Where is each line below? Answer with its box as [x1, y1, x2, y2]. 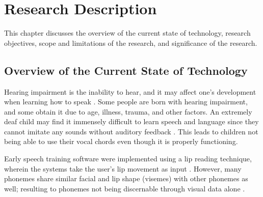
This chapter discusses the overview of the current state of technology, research [4, 27, 251, 38]
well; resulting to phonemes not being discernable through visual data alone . [4, 183, 245, 193]
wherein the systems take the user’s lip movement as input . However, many [4, 163, 242, 174]
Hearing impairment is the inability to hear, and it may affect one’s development [4, 86, 256, 97]
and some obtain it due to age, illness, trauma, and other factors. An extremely [4, 106, 252, 117]
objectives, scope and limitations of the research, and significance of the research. [4, 37, 257, 48]
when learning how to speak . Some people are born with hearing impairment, [4, 96, 248, 107]
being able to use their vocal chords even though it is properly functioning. [4, 136, 238, 147]
